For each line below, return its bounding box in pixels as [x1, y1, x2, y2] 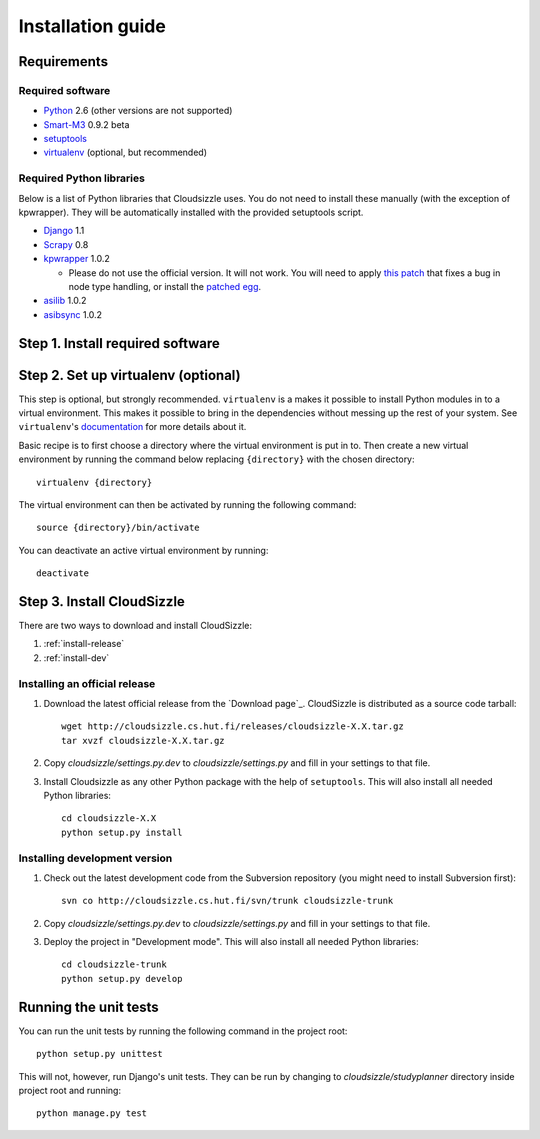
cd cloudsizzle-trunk [61, 959, 167, 970]
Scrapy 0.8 [43, 238, 89, 250]
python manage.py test [36, 1108, 148, 1119]
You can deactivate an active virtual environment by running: [18, 544, 269, 556]
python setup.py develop [61, 973, 183, 984]
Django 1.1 [43, 225, 85, 237]
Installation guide [18, 15, 167, 37]
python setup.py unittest [36, 1048, 164, 1060]
